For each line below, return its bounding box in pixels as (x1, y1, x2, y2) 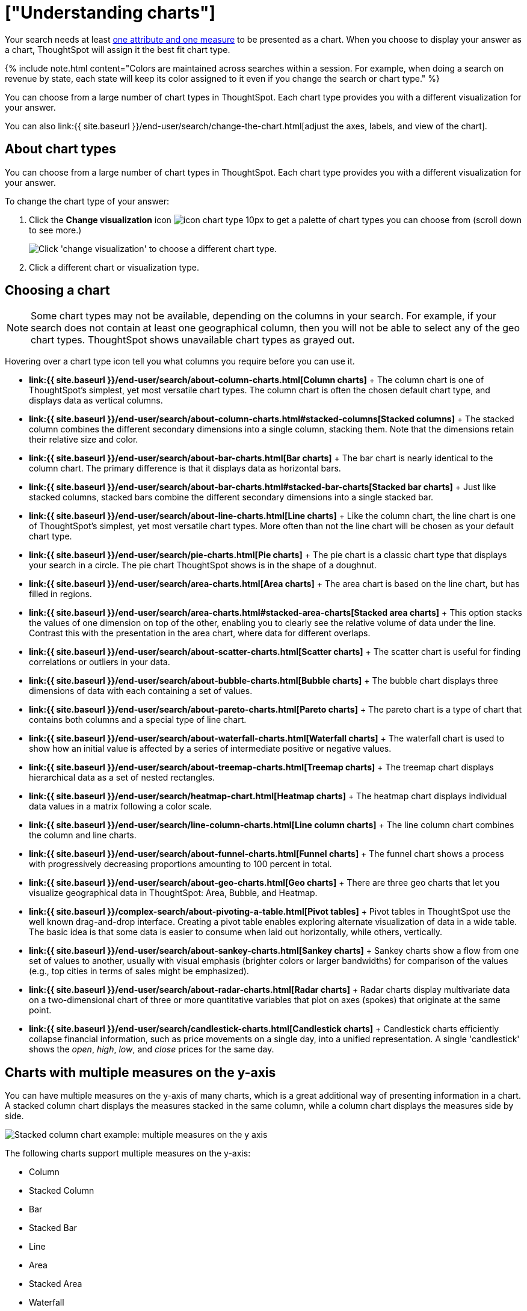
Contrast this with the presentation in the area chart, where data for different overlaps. (29, 628, 371, 639)
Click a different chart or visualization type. (29, 262, 199, 272)
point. (29, 1005, 52, 1016)
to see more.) (29, 224, 82, 235)
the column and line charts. (29, 830, 137, 841)
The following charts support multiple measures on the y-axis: (5, 1148, 251, 1159)
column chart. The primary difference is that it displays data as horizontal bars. (29, 463, 341, 474)
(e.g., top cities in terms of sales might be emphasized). (29, 966, 249, 977)
